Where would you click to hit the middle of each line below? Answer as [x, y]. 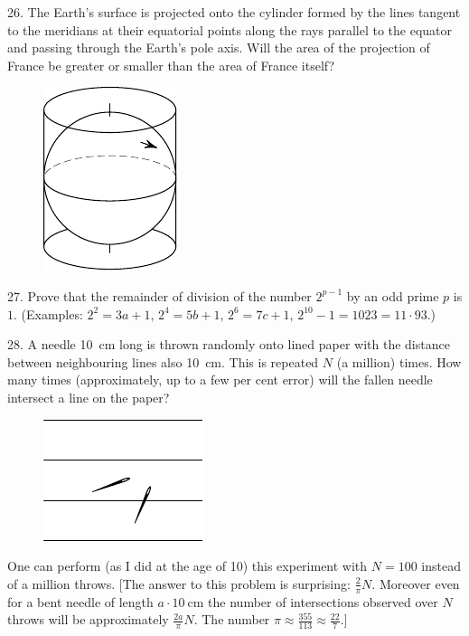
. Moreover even [416, 583]
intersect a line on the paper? [89, 397]
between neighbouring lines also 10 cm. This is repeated [163, 361]
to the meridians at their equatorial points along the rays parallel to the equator [230, 29]
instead [441, 566]
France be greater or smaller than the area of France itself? [171, 65]
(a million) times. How [399, 361]
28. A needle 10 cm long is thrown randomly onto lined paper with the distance [229, 344]
